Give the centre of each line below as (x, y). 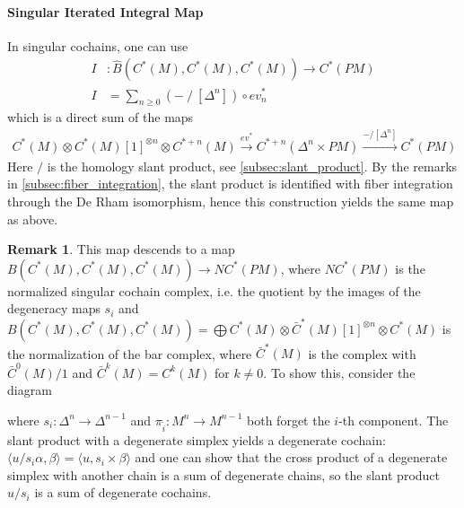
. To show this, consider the (339, 372)
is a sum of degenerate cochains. (123, 492)
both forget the (289, 420)
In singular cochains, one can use (98, 45)
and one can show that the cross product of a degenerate (291, 457)
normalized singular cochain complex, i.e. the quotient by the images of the (214, 290)
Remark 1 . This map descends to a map (121, 249)
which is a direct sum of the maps (101, 117)
